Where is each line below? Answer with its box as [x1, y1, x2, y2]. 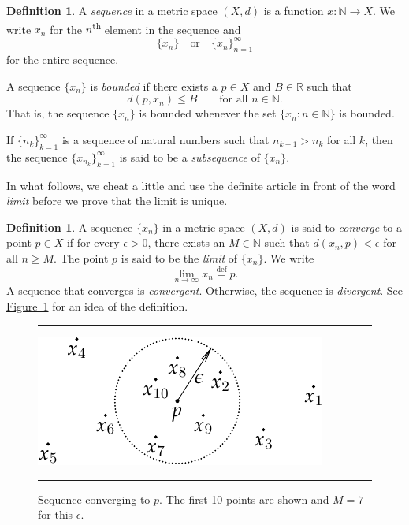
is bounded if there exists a [90, 77, 218, 94]
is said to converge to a [291, 218, 403, 235]
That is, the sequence [6, 105, 110, 121]
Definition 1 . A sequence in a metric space [6, 2, 218, 18]
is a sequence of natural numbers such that [61, 131, 270, 147]
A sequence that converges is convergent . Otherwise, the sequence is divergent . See [6, 281, 403, 298]
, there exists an [147, 234, 225, 251]
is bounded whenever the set [139, 105, 277, 121]
